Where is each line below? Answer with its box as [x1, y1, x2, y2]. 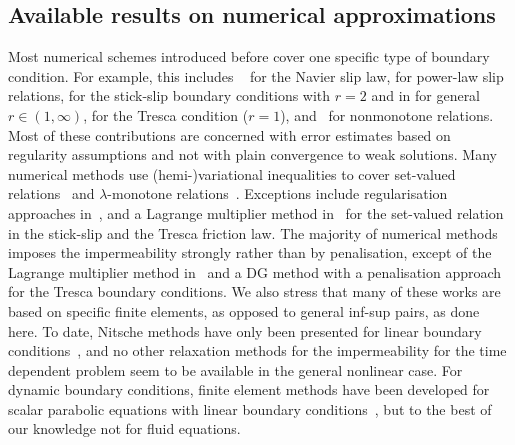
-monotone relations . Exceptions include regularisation [107, 183, 448, 204]
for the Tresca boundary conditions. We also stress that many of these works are [8, 281, 501, 302]
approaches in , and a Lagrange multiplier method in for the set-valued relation [8, 202, 504, 223]
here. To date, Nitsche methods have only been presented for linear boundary [8, 320, 482, 341]
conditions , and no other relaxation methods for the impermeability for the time [8, 340, 507, 361]
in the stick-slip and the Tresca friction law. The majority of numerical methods [8, 222, 498, 243]
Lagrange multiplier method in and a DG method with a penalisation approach [8, 261, 502, 282]
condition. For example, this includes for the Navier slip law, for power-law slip [8, 65, 504, 86]
